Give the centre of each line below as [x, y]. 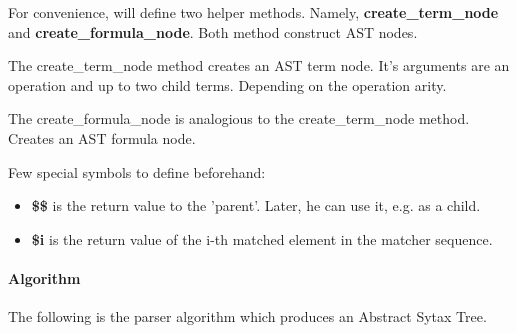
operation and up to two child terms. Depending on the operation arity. [227, 84]
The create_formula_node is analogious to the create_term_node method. [239, 118]
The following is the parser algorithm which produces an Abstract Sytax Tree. [247, 316]
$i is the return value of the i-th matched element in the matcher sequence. [262, 238]
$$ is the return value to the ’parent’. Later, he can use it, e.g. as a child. [256, 205]
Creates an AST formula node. [102, 137]
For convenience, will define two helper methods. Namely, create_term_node [253, 12]
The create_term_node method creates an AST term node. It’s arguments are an [259, 65]
